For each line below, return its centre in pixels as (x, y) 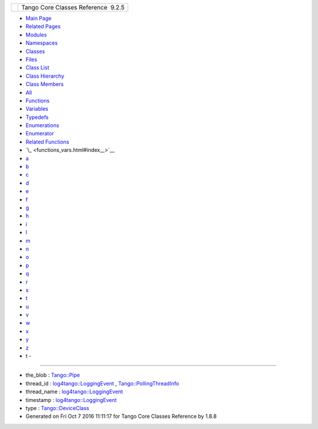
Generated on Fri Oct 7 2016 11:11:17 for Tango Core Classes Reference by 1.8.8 (121, 416)
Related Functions (47, 142)
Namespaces (42, 43)
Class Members (45, 84)
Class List (37, 68)
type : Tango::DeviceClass (57, 408)
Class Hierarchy (45, 76)
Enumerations (42, 125)
